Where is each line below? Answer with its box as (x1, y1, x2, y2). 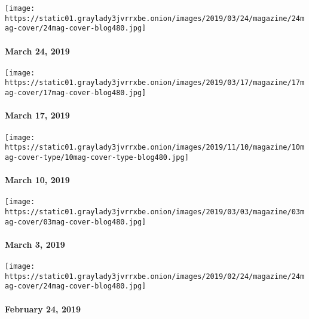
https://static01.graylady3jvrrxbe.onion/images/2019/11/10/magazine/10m (5, 143, 305, 152)
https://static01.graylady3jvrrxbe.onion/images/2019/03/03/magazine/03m (5, 207, 305, 216)
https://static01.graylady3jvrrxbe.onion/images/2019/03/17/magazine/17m (5, 78, 305, 87)
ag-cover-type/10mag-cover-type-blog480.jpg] (5, 153, 189, 162)
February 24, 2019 (5, 302, 81, 315)
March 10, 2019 (5, 174, 70, 186)
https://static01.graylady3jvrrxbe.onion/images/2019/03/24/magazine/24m (5, 14, 305, 23)
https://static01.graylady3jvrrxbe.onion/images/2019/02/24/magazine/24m (5, 272, 305, 281)
